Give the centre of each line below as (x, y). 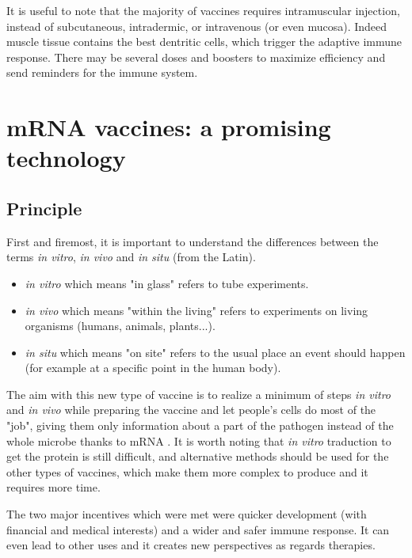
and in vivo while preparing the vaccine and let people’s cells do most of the (191, 410)
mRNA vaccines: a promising (169, 127)
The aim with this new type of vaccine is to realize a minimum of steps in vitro (199, 394)
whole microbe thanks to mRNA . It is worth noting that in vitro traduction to (199, 440)
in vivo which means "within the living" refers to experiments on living (196, 310)
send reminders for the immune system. (102, 72)
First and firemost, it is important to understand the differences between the (193, 241)
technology (66, 158)
